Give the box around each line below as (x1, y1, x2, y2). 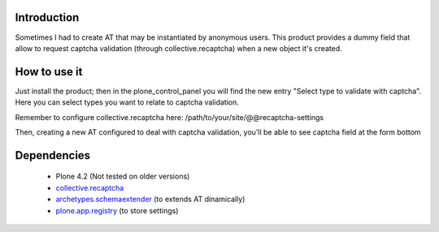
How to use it (15, 65, 83, 79)
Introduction (15, 11, 80, 24)
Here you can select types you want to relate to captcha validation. (15, 97, 240, 107)
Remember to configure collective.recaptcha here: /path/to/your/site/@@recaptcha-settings (15, 112, 324, 122)
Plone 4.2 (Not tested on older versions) (55, 171, 190, 182)
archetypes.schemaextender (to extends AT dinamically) (55, 195, 246, 204)
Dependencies (15, 148, 91, 162)
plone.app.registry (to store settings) (55, 205, 179, 215)
